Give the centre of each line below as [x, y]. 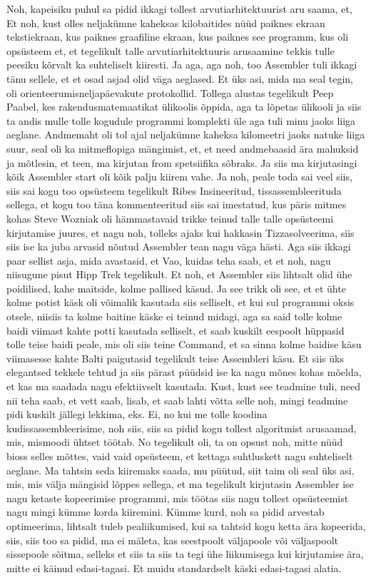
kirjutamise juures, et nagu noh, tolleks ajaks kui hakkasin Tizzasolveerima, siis [181, 232]
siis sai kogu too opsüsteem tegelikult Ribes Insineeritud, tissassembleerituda [174, 190]
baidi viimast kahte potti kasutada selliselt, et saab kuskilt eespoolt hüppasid [176, 330]
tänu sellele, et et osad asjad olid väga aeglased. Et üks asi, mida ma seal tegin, [180, 78]
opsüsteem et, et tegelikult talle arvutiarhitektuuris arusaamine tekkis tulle [171, 50]
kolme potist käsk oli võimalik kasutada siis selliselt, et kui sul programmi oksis [181, 302]
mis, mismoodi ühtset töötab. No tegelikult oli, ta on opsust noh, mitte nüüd [175, 442]
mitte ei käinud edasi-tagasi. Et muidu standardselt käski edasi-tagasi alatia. [174, 568]
